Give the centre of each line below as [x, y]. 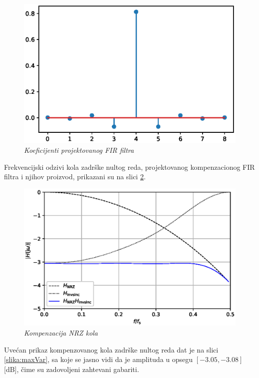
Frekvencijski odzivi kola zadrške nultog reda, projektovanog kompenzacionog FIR [129, 167]
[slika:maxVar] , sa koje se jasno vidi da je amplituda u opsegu [99, 359]
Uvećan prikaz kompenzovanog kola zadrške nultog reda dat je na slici [111, 349]
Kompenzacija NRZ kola [61, 332]
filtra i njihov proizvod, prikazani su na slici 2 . [75, 177]
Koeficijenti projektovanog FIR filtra [79, 150]
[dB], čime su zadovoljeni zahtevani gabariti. [72, 369]
